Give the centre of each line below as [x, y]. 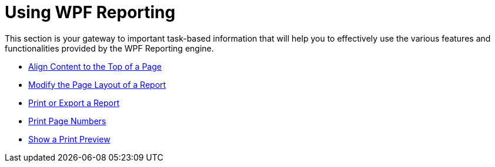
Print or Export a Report [74, 103]
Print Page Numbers [67, 121]
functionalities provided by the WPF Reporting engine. [109, 48]
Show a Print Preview [69, 139]
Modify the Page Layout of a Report [97, 84]
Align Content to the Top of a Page [95, 66]
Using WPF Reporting [90, 12]
